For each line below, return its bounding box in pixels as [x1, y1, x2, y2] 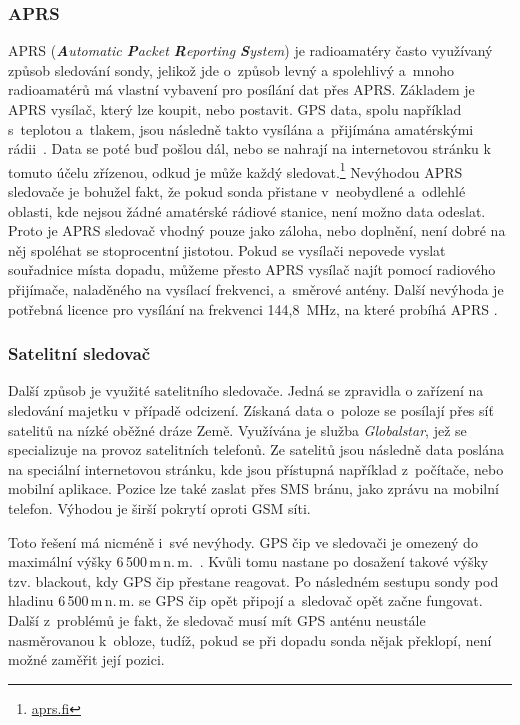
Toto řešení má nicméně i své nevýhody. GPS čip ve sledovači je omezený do [8, 531, 478, 552]
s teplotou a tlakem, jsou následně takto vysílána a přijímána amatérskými [8, 118, 474, 139]
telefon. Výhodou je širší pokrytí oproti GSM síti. [8, 497, 311, 518]
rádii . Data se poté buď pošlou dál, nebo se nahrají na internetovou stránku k [8, 138, 491, 159]
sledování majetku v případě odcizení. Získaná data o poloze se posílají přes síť [8, 400, 494, 420]
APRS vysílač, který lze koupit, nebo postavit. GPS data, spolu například [8, 99, 462, 119]
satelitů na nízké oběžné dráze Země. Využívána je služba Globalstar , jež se [8, 419, 467, 440]
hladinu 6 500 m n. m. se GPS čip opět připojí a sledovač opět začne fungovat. [8, 590, 483, 611]
